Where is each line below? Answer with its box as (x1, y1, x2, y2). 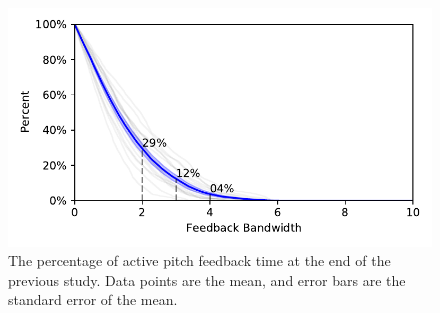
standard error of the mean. (8, 289, 178, 310)
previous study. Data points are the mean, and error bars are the (8, 269, 406, 290)
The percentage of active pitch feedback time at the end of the (8, 250, 391, 271)
